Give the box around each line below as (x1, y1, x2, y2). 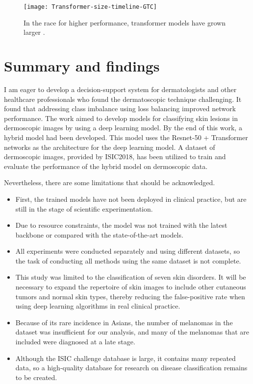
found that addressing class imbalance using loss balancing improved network (4, 103, 236, 114)
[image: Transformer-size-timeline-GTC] (24, 3, 157, 10)
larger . (24, 27, 45, 37)
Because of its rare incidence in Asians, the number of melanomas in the (15, 317, 233, 327)
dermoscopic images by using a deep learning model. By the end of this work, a (4, 122, 242, 133)
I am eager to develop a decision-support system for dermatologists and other (4, 84, 237, 94)
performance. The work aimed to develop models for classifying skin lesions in (4, 113, 238, 123)
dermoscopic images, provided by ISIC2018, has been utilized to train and (4, 151, 226, 162)
